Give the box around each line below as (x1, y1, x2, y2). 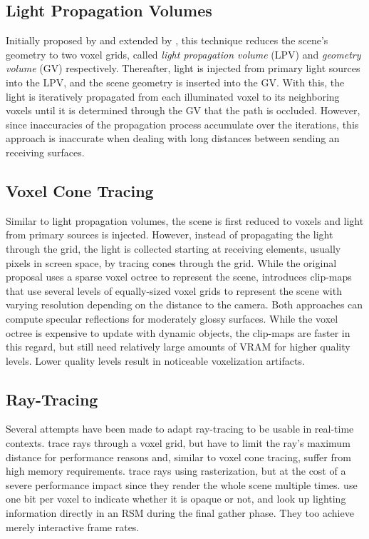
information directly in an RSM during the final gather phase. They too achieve (6, 505, 354, 520)
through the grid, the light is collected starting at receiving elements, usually (6, 241, 341, 256)
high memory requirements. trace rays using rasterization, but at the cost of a (6, 463, 346, 478)
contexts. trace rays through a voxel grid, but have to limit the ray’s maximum (6, 435, 350, 450)
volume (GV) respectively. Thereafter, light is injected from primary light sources (6, 61, 360, 76)
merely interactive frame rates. (6, 519, 140, 534)
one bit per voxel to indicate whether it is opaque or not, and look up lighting (6, 491, 346, 506)
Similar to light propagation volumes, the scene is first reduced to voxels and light (6, 213, 364, 228)
